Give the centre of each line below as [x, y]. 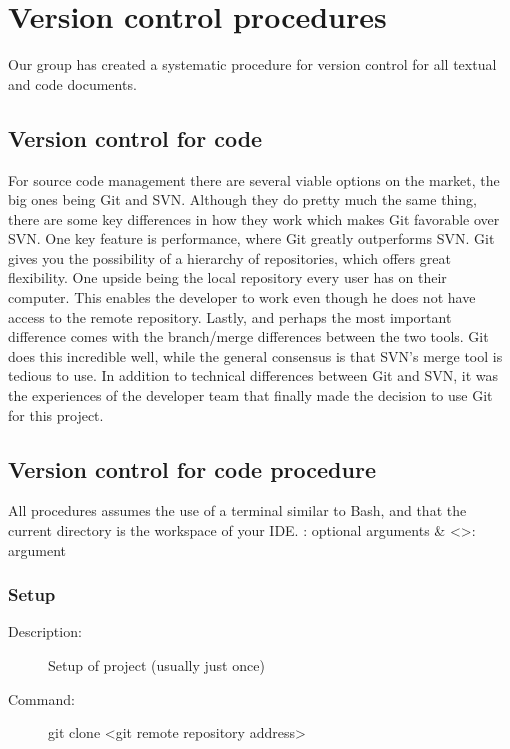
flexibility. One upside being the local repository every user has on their [227, 277]
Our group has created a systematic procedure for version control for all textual [252, 64]
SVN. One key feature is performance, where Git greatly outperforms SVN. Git [251, 238]
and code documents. [72, 83]
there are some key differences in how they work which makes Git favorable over [254, 218]
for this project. [56, 414]
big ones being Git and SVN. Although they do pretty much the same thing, [242, 199]
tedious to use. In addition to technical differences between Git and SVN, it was [253, 375]
